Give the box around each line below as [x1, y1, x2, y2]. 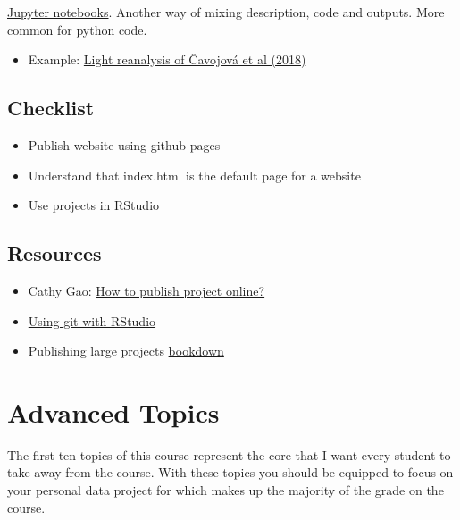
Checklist [7, 94, 95, 122]
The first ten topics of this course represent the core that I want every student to [7, 445, 451, 464]
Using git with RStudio [28, 311, 156, 330]
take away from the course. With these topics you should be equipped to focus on [7, 463, 454, 482]
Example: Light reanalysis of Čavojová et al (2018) [28, 50, 306, 69]
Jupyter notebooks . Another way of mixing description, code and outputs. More [7, 3, 445, 21]
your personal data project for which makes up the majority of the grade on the [7, 481, 444, 499]
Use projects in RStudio [28, 196, 160, 214]
